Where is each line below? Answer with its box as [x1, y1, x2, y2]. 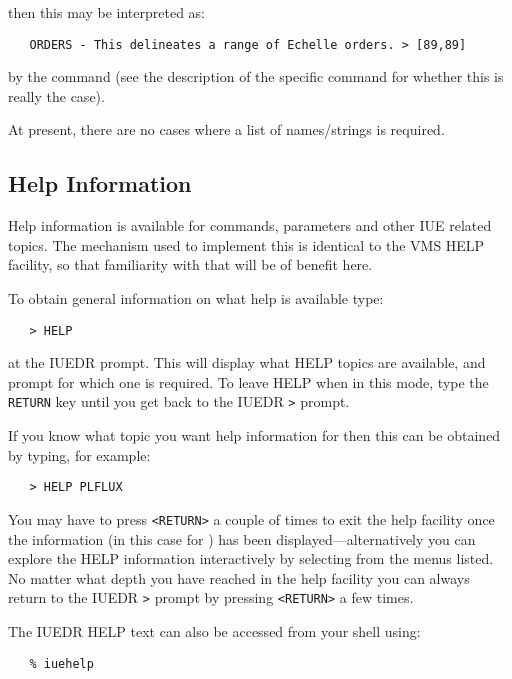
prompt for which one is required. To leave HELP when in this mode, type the [8, 371, 489, 392]
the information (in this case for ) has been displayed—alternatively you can [8, 528, 476, 549]
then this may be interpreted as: [8, 2, 206, 22]
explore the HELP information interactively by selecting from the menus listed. [8, 548, 494, 569]
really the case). [8, 85, 105, 106]
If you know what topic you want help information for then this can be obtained [8, 425, 501, 446]
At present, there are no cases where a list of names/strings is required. [8, 119, 445, 140]
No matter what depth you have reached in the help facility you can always [8, 567, 470, 588]
